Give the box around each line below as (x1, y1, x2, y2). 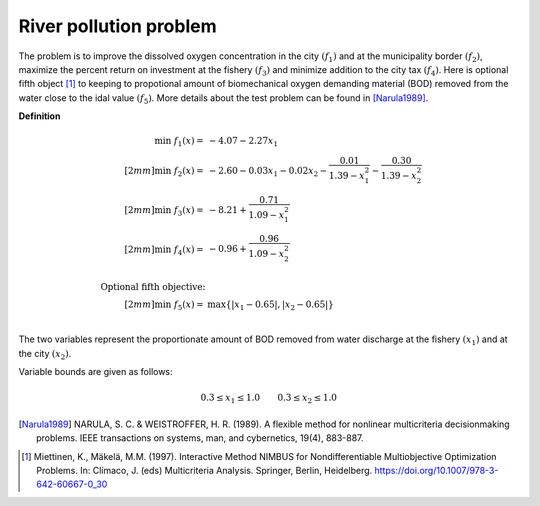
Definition (18, 110, 61, 122)
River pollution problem (18, 15, 217, 37)
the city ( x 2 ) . (18, 347, 72, 362)
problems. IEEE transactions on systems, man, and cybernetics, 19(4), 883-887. (36, 432, 364, 444)
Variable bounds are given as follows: (18, 366, 174, 378)
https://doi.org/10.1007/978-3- (374, 465, 499, 477)
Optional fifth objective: (100, 281, 206, 292)
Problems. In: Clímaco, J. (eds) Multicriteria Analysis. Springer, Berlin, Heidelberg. (36, 465, 373, 477)
